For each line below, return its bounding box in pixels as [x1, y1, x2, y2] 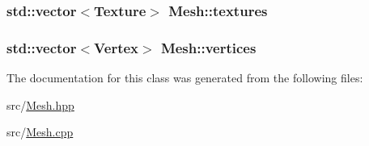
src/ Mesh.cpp [6, 123, 74, 140]
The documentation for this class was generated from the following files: [6, 69, 363, 86]
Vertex [94, 37, 138, 57]
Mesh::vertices [160, 37, 257, 57]
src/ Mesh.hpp [6, 96, 74, 113]
